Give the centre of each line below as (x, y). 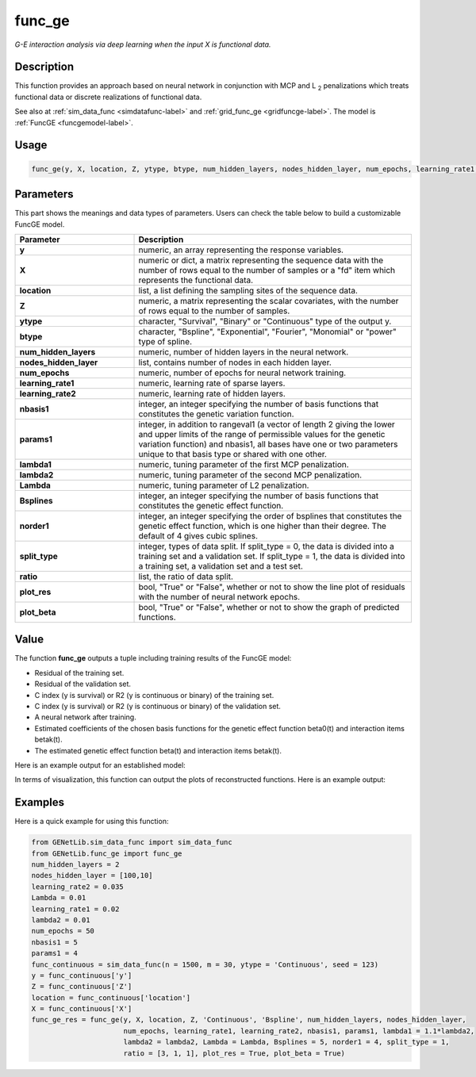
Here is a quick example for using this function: (92, 822)
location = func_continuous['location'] (111, 998)
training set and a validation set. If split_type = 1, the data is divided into (272, 556)
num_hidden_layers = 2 (75, 864)
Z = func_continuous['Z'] (82, 987)
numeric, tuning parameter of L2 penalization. (224, 485)
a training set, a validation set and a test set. (221, 565)
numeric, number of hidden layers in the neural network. (244, 351)
